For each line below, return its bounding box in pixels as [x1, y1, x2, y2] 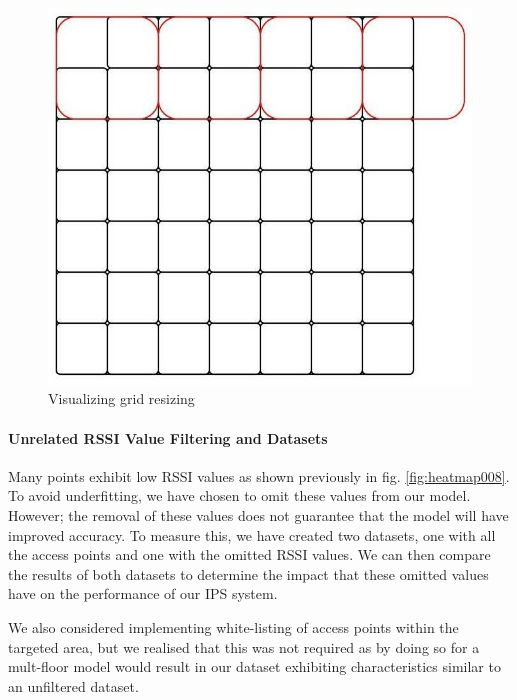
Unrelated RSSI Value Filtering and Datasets [8, 427, 328, 448]
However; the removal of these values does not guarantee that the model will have [8, 504, 509, 525]
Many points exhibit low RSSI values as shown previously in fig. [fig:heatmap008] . [8, 465, 510, 486]
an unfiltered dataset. [8, 675, 139, 696]
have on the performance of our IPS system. [8, 583, 278, 604]
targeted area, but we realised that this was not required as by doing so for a [8, 636, 480, 657]
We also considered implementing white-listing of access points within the [8, 616, 459, 637]
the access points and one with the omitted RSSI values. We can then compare [8, 544, 491, 565]
